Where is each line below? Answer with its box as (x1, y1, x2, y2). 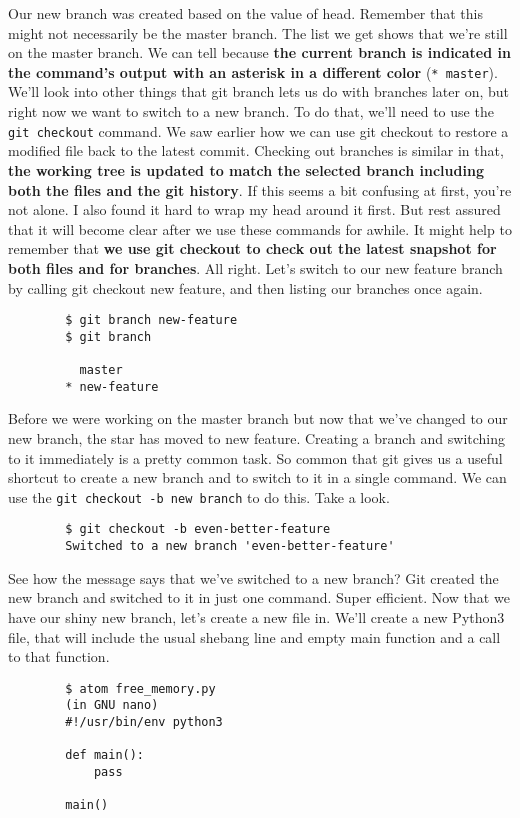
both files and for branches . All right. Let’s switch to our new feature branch (8, 257, 503, 278)
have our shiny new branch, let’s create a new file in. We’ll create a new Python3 (8, 606, 505, 627)
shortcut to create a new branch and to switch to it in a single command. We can (8, 467, 507, 488)
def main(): (65, 748, 145, 763)
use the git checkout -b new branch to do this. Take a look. (8, 486, 390, 507)
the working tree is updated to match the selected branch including (8, 159, 484, 180)
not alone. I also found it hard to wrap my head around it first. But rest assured (8, 199, 501, 220)
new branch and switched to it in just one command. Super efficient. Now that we (8, 587, 510, 608)
